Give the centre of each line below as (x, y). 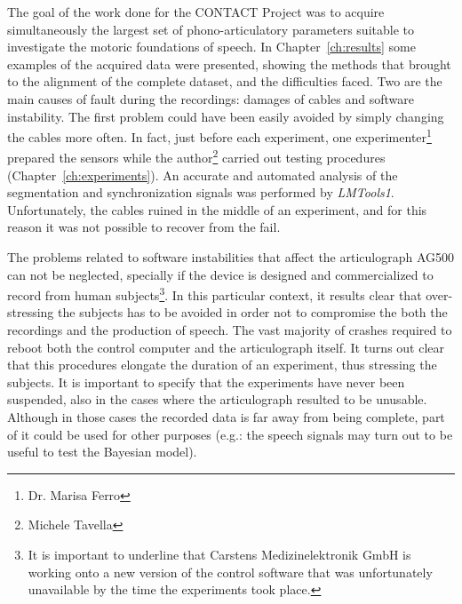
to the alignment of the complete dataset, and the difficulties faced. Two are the (225, 81)
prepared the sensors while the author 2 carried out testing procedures (196, 156)
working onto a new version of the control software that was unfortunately (230, 572)
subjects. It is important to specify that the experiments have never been (206, 381)
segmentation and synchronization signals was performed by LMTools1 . (201, 192)
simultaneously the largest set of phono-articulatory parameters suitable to (211, 29)
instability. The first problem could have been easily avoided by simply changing (226, 116)
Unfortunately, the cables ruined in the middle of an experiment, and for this (217, 209)
